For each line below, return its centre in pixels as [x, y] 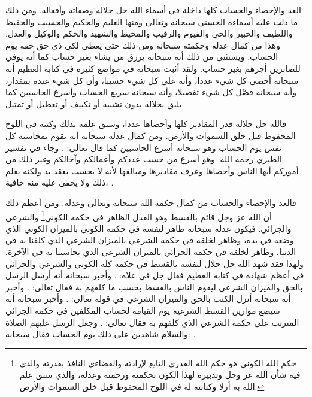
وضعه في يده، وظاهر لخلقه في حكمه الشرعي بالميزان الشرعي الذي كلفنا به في [150, 240]
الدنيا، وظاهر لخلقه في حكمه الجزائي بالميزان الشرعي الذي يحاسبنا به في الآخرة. [151, 251]
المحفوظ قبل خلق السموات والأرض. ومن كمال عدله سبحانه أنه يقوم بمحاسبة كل [151, 135]
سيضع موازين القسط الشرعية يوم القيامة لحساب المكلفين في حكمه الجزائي [143, 310]
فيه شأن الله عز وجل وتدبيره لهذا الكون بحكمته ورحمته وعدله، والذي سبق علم [160, 375]
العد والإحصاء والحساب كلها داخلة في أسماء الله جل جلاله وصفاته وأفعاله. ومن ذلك [153, 10]
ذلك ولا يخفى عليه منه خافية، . [60, 182]
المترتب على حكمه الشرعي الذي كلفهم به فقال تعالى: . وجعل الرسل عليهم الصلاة [152, 322]
